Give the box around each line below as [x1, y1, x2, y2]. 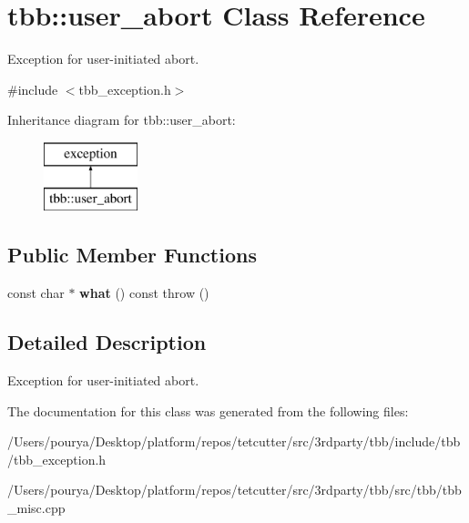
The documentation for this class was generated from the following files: [7, 401, 409, 420]
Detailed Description [7, 328, 207, 356]
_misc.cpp [7, 498, 66, 518]
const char [7, 283, 65, 303]
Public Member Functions [7, 241, 257, 269]
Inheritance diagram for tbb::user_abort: [7, 110, 236, 129]
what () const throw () [79, 283, 209, 303]
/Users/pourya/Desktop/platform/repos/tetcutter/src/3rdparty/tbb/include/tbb [7, 432, 461, 451]
